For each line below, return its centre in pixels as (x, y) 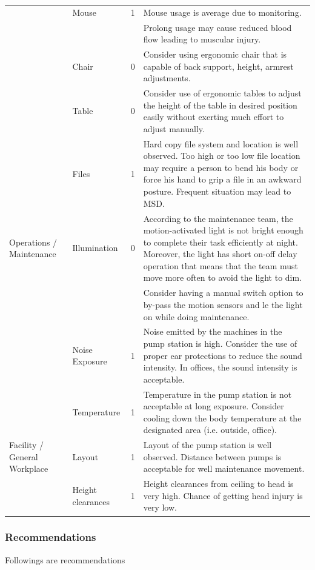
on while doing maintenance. (196, 316)
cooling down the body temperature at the (222, 417)
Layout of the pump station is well (207, 445)
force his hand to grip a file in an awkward (222, 179)
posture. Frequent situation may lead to (217, 191)
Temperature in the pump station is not (217, 394)
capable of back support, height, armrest (218, 66)
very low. (160, 507)
